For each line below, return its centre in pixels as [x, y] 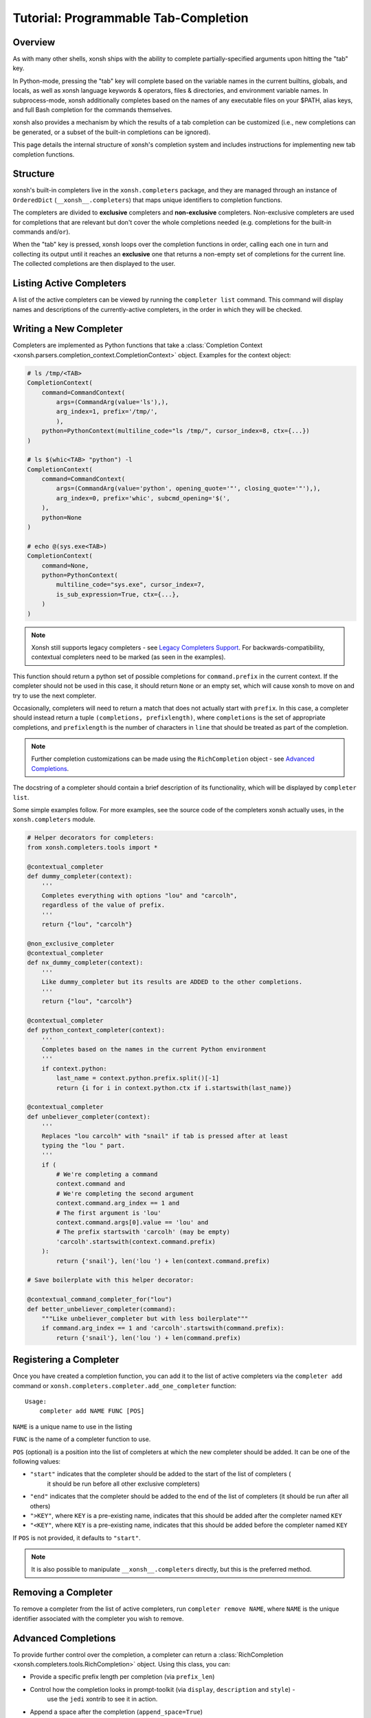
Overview [34, 42]
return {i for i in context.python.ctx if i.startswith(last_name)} [174, 1088]
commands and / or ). [42, 232]
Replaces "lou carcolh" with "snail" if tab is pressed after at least [165, 1136]
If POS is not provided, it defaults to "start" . [77, 1538]
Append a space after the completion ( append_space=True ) [116, 1712]
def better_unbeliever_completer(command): [102, 1309]
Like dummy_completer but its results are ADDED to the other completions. [172, 982]
